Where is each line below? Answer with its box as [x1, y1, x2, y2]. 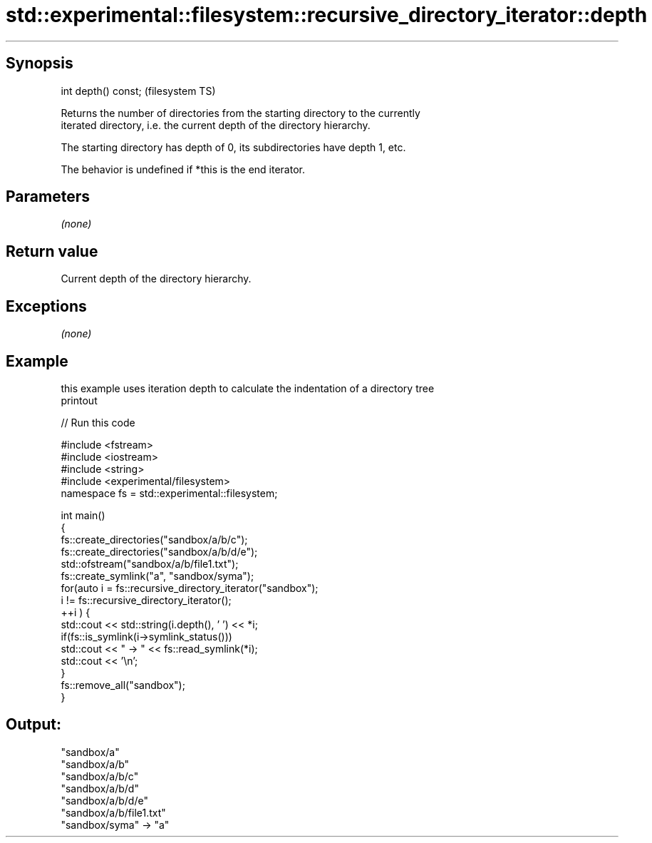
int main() [61, 509, 105, 521]
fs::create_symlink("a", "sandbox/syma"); [61, 569, 254, 582]
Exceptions [6, 297, 87, 315]
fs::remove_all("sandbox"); [61, 678, 185, 691]
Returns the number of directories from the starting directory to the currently [61, 106, 420, 119]
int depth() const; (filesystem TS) [61, 84, 216, 97]
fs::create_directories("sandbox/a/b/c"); [61, 533, 248, 546]
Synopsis [6, 54, 73, 73]
